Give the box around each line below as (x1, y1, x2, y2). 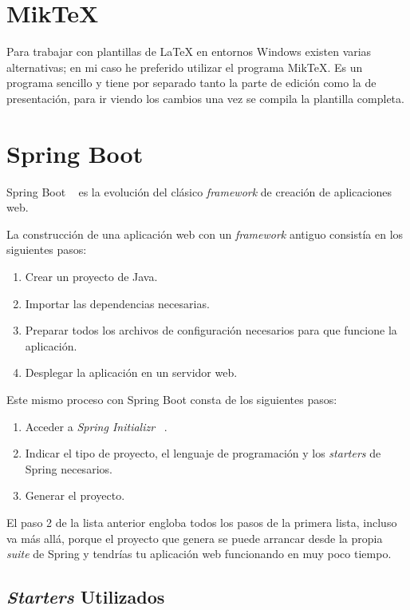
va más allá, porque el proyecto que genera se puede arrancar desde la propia (6, 529, 383, 546)
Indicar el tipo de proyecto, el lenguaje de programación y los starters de (25, 445, 381, 461)
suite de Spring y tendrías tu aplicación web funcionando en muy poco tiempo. (6, 545, 392, 562)
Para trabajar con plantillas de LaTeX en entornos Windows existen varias (6, 43, 372, 60)
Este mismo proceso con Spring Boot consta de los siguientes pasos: (6, 390, 337, 407)
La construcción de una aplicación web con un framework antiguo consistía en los (6, 225, 404, 242)
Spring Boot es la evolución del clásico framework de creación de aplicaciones (6, 183, 392, 200)
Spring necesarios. (25, 460, 112, 477)
